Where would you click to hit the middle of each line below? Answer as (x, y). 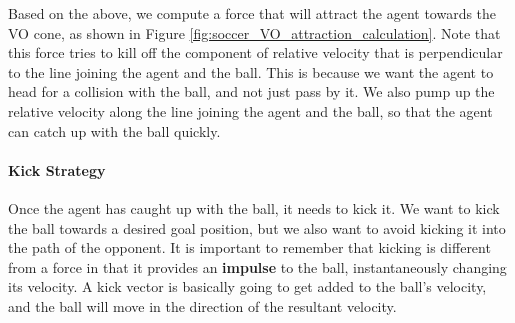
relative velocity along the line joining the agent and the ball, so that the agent (250, 110)
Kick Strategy (57, 169)
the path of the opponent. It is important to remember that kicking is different (249, 247)
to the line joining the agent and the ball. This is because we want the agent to (251, 71)
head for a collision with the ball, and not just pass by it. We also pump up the (251, 91)
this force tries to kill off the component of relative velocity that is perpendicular (255, 52)
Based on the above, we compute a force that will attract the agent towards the (252, 13)
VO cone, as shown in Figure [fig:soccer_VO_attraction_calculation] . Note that (254, 32)
